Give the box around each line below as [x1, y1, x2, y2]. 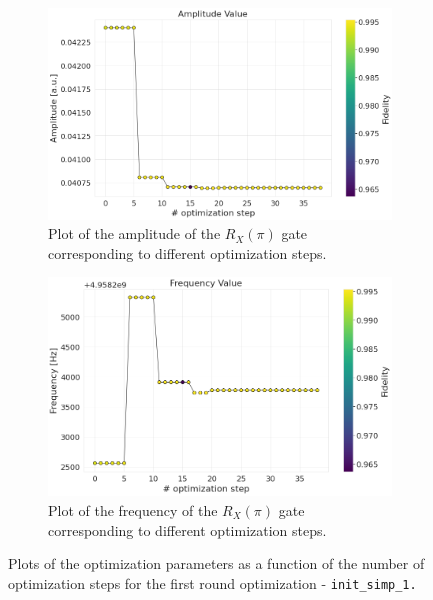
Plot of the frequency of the [48, 499, 218, 520]
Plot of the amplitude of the [48, 223, 221, 244]
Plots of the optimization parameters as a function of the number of [8, 553, 425, 574]
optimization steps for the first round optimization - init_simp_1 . [8, 572, 417, 593]
